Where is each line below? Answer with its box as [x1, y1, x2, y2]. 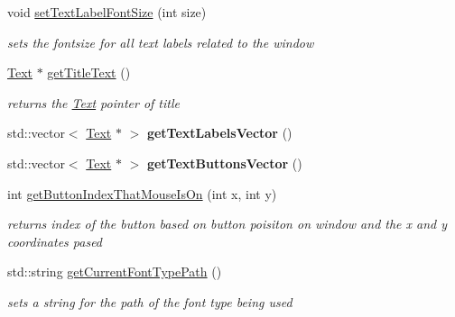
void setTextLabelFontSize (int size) [7, 3, 207, 21]
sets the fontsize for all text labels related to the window [7, 32, 314, 51]
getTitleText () [47, 63, 131, 82]
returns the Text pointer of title [7, 93, 180, 112]
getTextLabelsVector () [146, 123, 292, 142]
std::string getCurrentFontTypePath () [7, 262, 222, 281]
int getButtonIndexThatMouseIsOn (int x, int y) [7, 184, 277, 203]
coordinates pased [7, 231, 103, 250]
